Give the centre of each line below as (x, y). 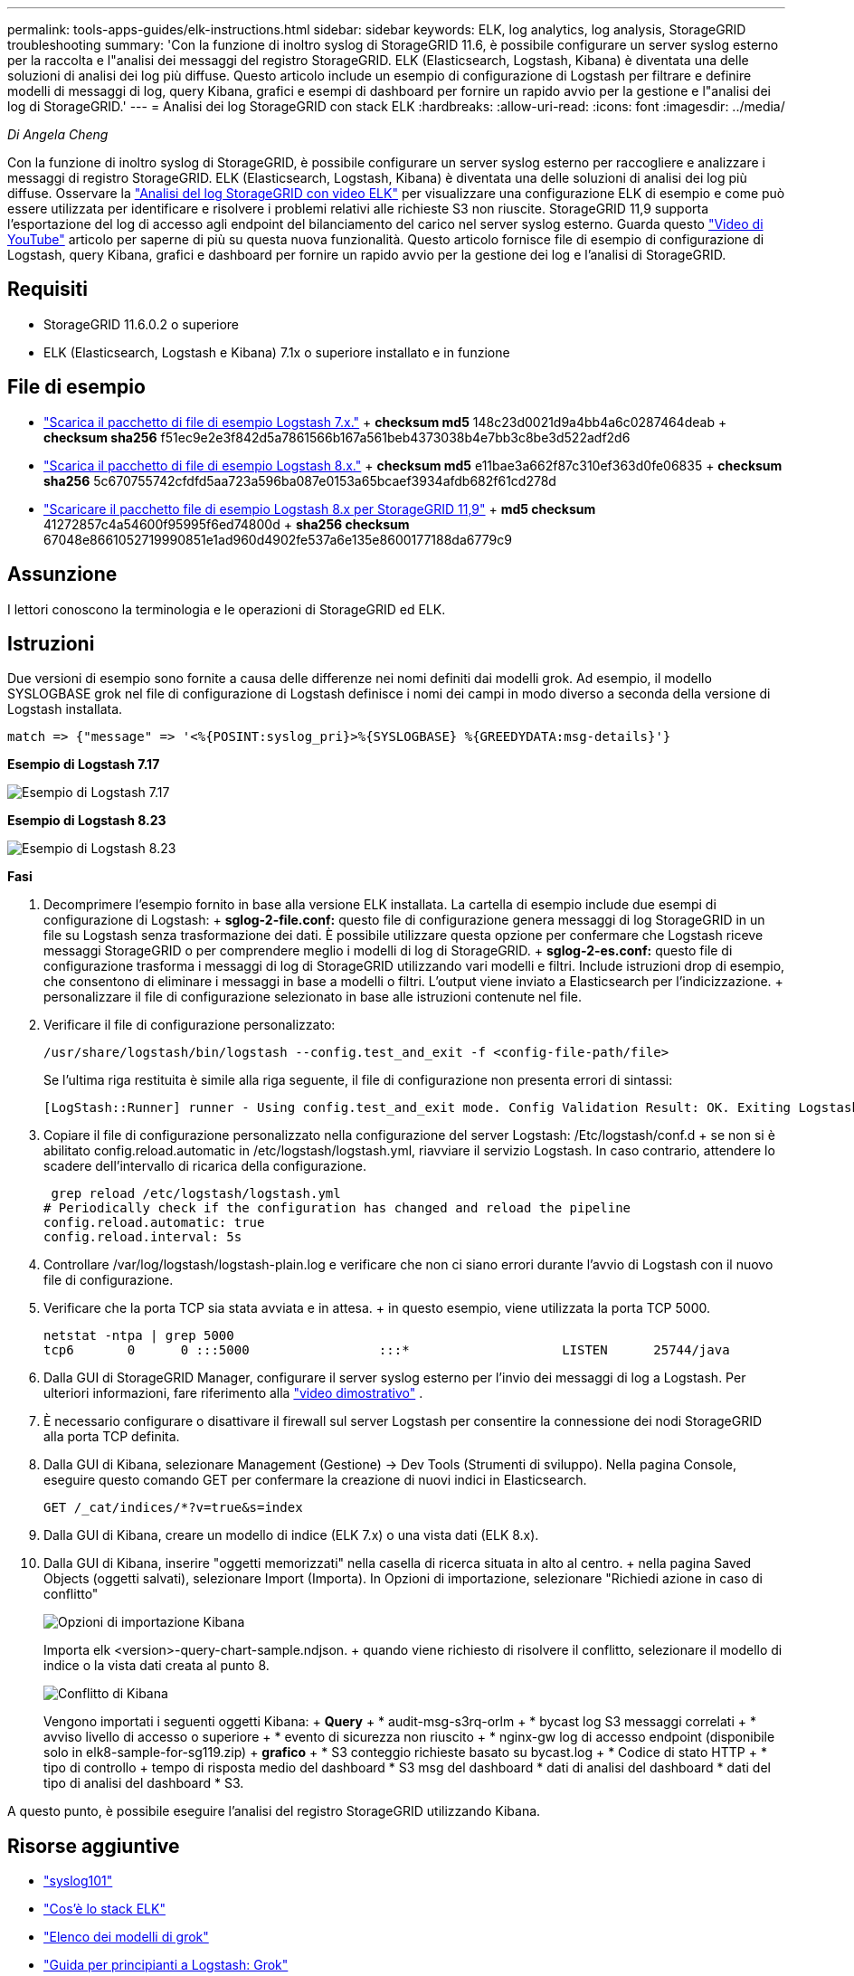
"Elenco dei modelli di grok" (126, 1937)
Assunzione (62, 575)
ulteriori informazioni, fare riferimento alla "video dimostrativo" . (233, 1393)
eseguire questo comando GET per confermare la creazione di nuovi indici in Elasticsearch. (315, 1480)
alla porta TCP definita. (112, 1437)
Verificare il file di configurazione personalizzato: (190, 1025)
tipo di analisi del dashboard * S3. (144, 1783)
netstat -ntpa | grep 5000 (139, 1336)
